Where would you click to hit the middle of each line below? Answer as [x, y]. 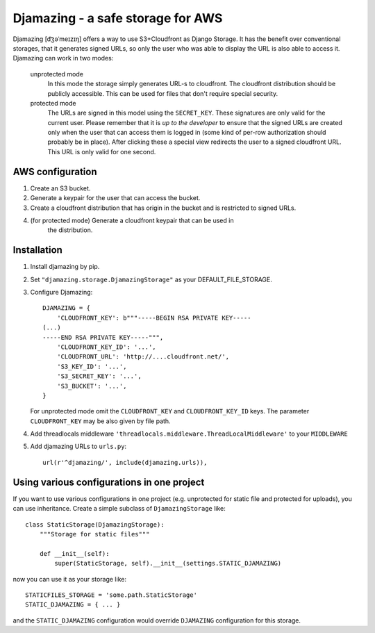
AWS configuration [55, 171]
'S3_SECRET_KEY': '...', [99, 376]
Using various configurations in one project [109, 482]
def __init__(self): [74, 553]
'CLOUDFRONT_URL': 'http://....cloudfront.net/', [143, 357]
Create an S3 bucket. [60, 188]
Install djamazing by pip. [65, 267]
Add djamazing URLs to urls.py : [78, 446]
